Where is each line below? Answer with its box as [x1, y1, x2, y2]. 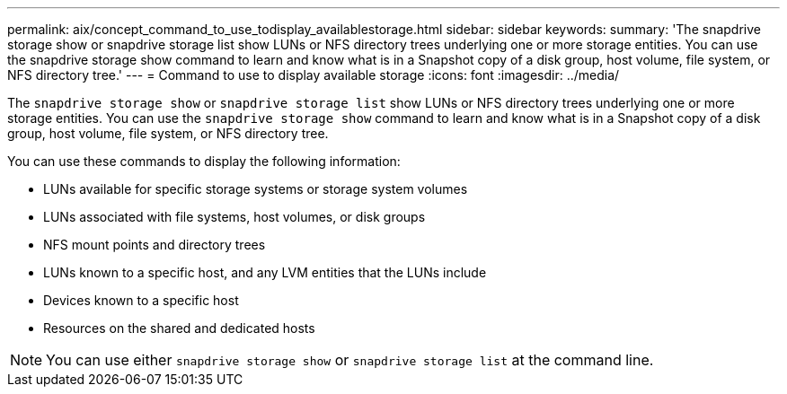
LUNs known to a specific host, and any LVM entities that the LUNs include [43, 265, 487, 280]
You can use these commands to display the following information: [7, 153, 401, 169]
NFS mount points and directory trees [43, 237, 266, 252]
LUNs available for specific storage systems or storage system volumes [43, 181, 468, 197]
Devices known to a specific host [43, 293, 239, 308]
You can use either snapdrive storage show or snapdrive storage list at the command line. [46, 351, 654, 369]
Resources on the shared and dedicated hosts [43, 320, 315, 336]
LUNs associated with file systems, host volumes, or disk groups [43, 209, 426, 224]
